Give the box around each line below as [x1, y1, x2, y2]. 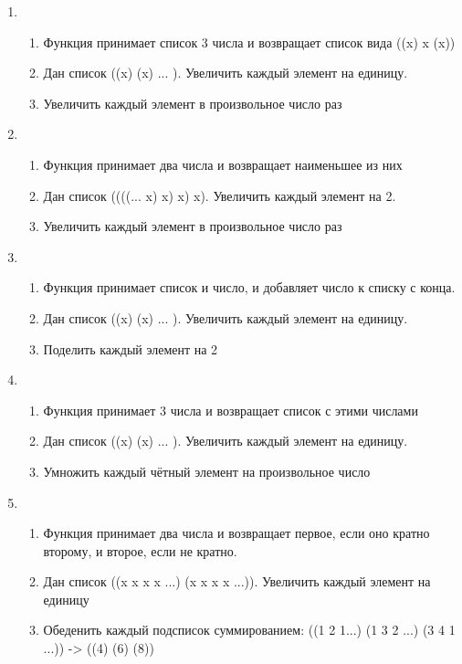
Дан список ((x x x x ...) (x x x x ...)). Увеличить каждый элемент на [43, 572, 431, 591]
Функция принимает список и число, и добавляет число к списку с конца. [43, 278, 456, 297]
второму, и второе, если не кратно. [43, 541, 237, 560]
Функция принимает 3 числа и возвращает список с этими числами [43, 400, 418, 419]
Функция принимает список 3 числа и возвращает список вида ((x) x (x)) [43, 32, 456, 51]
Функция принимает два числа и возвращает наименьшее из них [43, 154, 403, 174]
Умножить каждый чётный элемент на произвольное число [43, 461, 371, 480]
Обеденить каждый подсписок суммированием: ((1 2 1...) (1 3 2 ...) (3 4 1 [43, 620, 456, 639]
